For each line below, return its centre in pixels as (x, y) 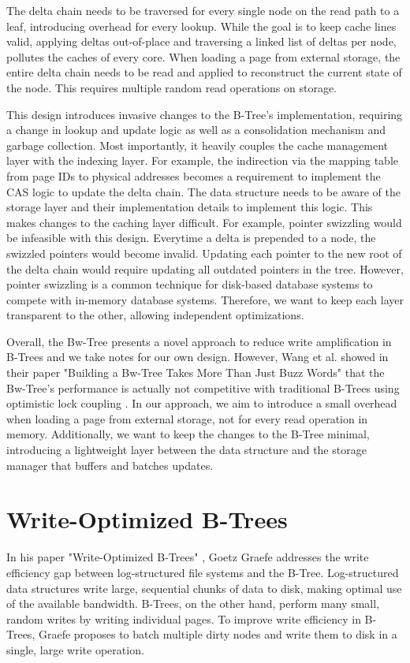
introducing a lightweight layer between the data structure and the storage (186, 450)
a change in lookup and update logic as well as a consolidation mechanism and (196, 130)
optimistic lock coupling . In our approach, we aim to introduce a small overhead (202, 403)
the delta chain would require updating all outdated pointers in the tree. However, (205, 268)
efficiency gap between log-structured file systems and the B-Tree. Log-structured (203, 572)
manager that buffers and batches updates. (110, 465)
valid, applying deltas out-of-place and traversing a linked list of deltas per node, (201, 41)
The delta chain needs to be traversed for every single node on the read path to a (203, 10)
